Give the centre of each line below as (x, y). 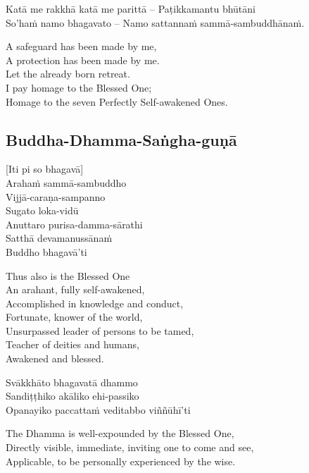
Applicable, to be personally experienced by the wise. (121, 461)
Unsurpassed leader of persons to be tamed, (100, 330)
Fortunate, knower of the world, (74, 317)
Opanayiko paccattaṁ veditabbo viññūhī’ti (98, 409)
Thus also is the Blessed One (68, 275)
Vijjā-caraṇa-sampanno (56, 196)
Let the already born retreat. (68, 74)
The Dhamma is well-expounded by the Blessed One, (120, 433)
